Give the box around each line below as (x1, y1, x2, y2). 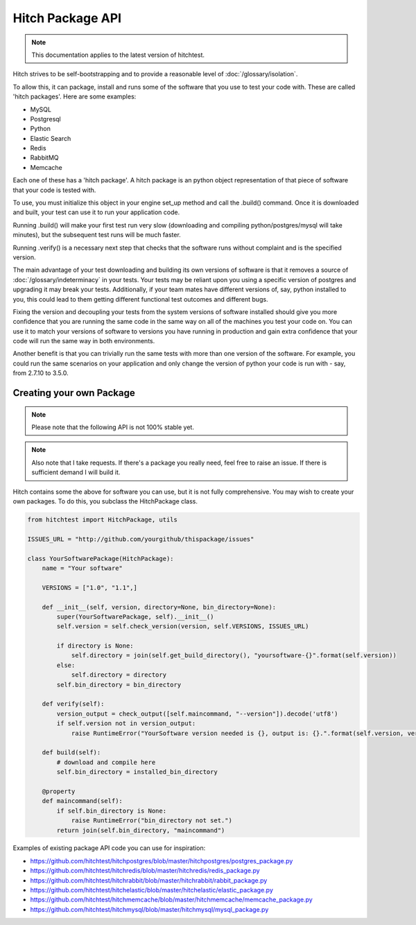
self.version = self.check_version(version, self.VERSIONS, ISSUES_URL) (56, 623, 309, 630)
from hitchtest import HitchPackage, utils (27, 516, 178, 524)
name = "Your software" (42, 564, 123, 572)
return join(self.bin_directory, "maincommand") (56, 826, 225, 834)
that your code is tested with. (12, 186, 96, 194)
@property (42, 787, 76, 795)
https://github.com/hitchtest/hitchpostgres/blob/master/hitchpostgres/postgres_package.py (30, 856, 293, 865)
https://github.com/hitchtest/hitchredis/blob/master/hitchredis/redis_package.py (30, 867, 260, 875)
